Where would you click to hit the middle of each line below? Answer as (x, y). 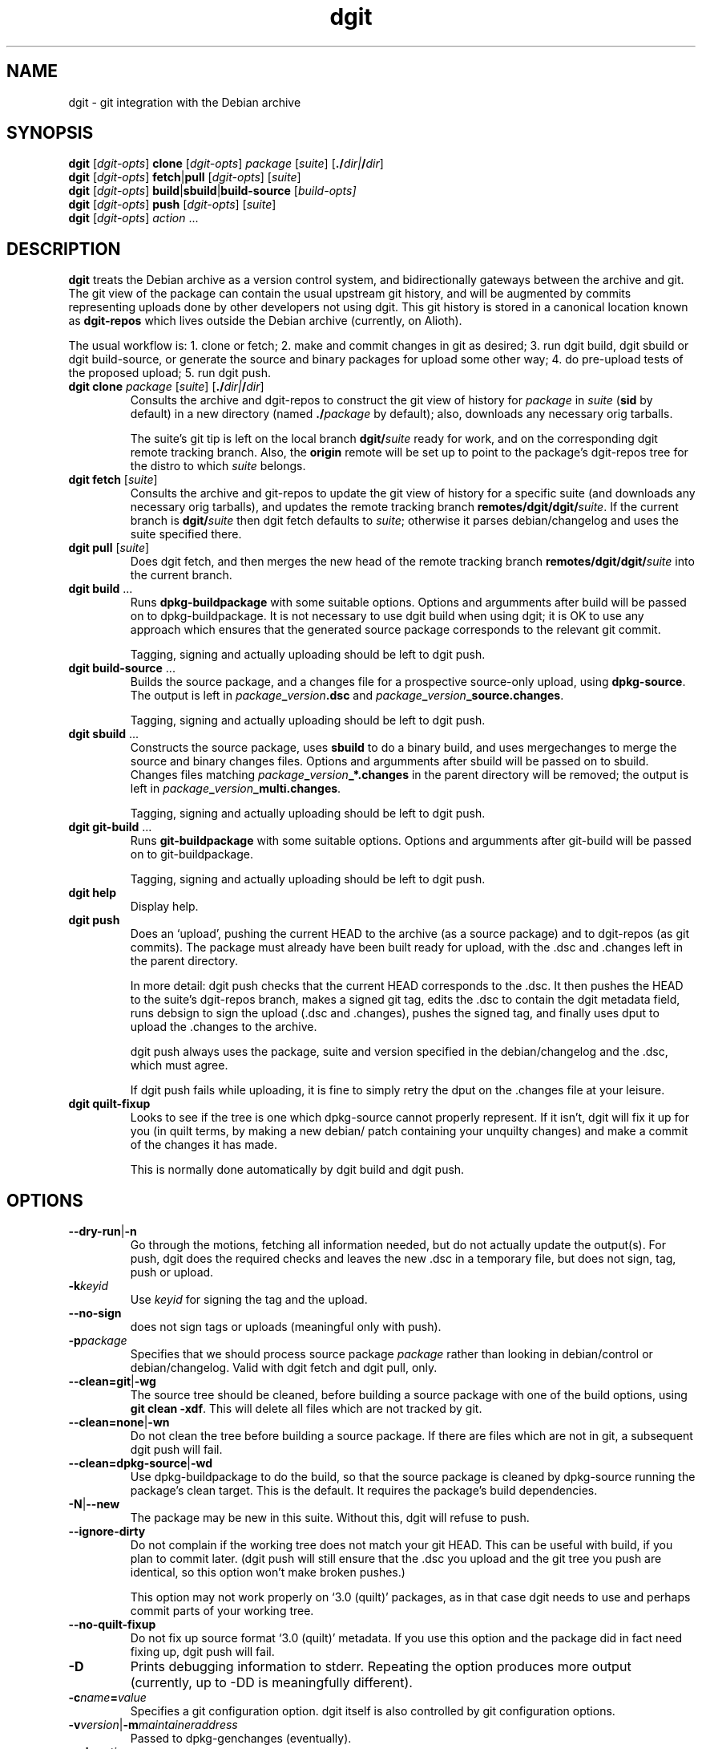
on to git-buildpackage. (192, 854)
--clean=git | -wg (112, 1382)
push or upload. (172, 1272)
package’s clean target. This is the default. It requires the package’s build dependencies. (364, 1491)
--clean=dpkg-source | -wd (141, 1463)
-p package (98, 1341)
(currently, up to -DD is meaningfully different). (271, 1683)
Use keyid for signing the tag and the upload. (249, 1300)
